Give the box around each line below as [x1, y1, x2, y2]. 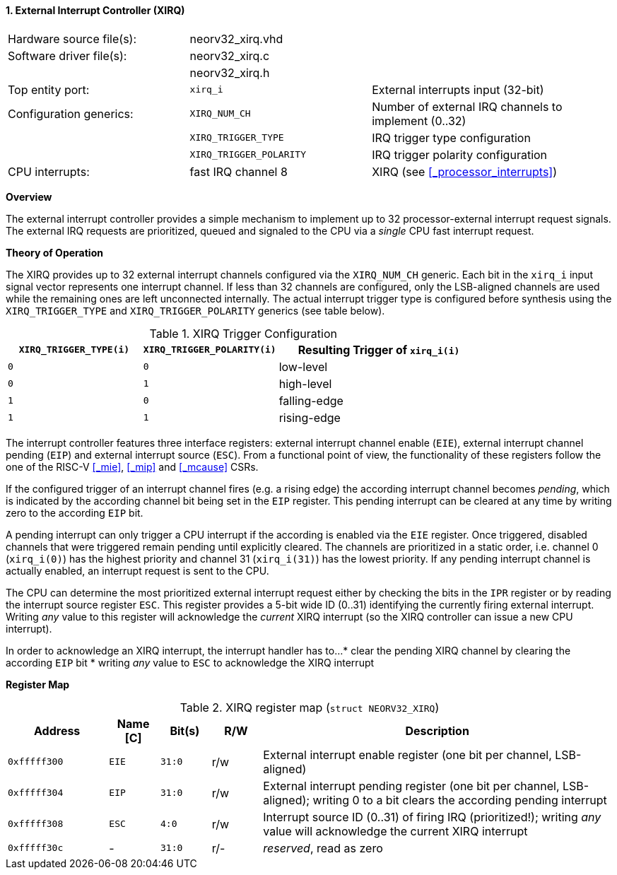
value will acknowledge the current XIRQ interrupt [263, 823, 528, 838]
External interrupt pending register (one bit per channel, [263, 778, 560, 793]
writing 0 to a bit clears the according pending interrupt [312, 792, 607, 807]
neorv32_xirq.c [189, 48, 270, 63]
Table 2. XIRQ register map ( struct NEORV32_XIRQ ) [180, 700, 440, 715]
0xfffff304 [8, 787, 64, 799]
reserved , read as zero [263, 840, 383, 855]
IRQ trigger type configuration [372, 130, 531, 145]
